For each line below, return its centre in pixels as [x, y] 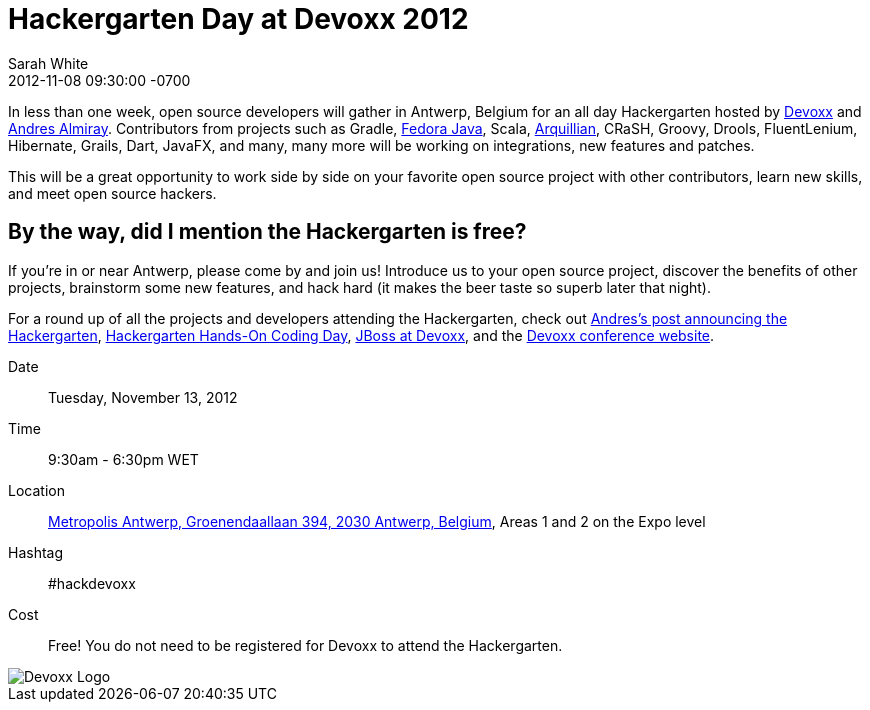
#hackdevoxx [92, 583]
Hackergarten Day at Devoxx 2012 [238, 19]
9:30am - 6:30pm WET [123, 459]
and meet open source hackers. [112, 193]
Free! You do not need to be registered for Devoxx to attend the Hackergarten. [305, 645]
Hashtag [36, 552]
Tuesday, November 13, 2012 [143, 397]
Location [36, 490]
